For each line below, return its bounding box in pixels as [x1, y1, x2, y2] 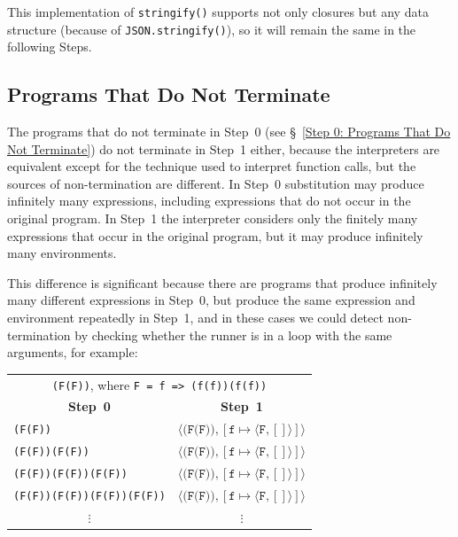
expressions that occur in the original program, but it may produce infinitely [7, 226, 423, 245]
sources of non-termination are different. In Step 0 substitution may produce [7, 174, 424, 192]
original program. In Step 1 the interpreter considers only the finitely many [7, 209, 418, 228]
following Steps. [7, 37, 92, 56]
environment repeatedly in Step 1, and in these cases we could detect [7, 308, 384, 327]
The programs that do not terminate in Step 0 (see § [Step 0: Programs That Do [7, 122, 451, 141]
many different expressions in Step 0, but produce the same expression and [7, 291, 415, 309]
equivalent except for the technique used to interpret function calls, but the [7, 157, 416, 175]
